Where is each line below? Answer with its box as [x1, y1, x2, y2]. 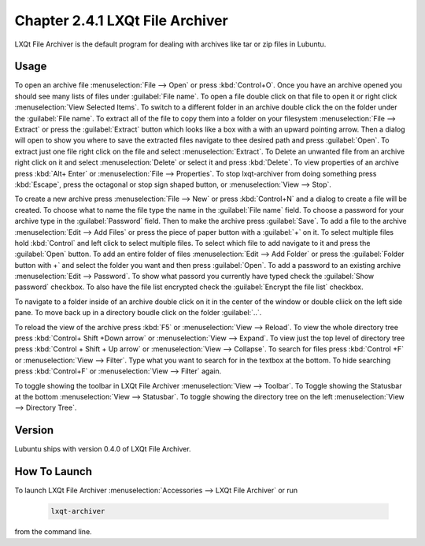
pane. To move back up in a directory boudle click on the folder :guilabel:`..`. [14, 308, 262, 318]
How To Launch [14, 465, 92, 478]
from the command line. [14, 527, 92, 537]
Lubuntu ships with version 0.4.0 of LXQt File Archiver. [14, 444, 192, 454]
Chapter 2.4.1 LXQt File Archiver [14, 12, 228, 29]
